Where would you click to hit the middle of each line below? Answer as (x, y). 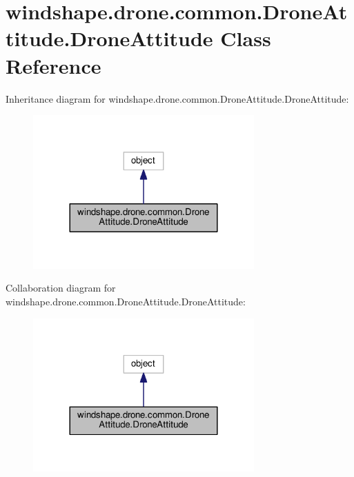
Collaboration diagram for (61, 288)
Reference (53, 65)
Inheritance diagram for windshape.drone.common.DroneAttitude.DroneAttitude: (177, 98)
